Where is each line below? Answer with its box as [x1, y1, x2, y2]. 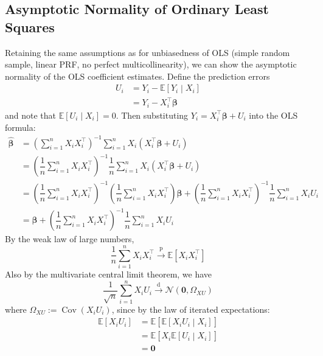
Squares [5, 17, 55, 36]
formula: [5, 120, 36, 133]
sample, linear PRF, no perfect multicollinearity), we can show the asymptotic [5, 58, 297, 71]
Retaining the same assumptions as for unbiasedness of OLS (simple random [5, 46, 290, 58]
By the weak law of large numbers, [5, 232, 134, 245]
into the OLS [249, 108, 298, 121]
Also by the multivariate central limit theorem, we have [5, 267, 212, 280]
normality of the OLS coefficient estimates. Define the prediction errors [5, 69, 270, 82]
